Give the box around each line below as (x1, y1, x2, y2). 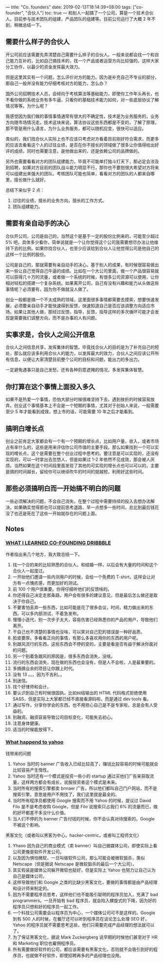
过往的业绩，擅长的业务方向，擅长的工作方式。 (12, 197, 107, 203)
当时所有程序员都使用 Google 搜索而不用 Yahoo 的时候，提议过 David (12, 798, 151, 803)
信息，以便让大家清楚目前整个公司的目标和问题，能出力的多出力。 (9, 356, 142, 363)
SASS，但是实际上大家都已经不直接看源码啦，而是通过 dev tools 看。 (12, 696, 151, 702)
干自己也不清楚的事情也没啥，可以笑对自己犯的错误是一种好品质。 (12, 629, 145, 635)
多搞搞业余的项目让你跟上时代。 (12, 665, 77, 671)
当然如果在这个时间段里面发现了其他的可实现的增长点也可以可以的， (14, 463, 150, 469)
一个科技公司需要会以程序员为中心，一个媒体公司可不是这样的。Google (12, 910, 155, 916)
